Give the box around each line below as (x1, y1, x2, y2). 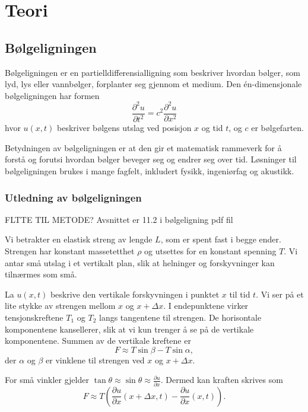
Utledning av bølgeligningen (5, 190, 142, 205)
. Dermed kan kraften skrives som (160, 373, 283, 386)
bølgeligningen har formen (5, 89, 100, 101)
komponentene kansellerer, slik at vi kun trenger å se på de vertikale (5, 322, 254, 335)
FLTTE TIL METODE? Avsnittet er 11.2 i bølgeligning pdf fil (5, 213, 233, 225)
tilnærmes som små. (5, 268, 77, 280)
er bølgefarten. (251, 122, 304, 134)
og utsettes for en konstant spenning (144, 245, 277, 257)
